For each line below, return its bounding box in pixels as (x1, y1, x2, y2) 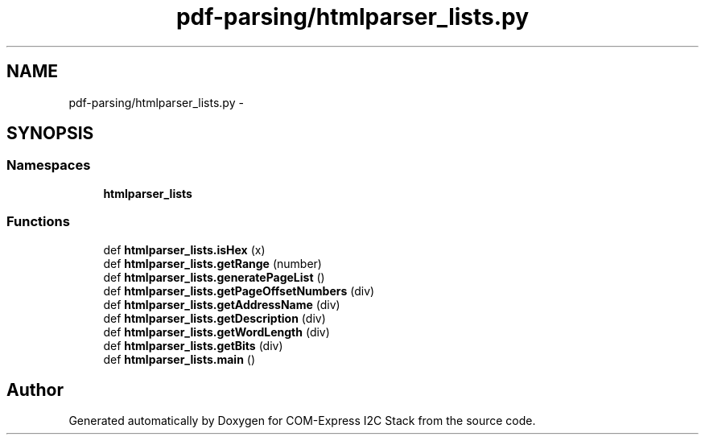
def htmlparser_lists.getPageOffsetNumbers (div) (103, 283, 375, 298)
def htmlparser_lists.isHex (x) (103, 242, 266, 257)
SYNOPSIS (6, 123, 94, 144)
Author (6, 379, 64, 400)
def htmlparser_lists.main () (103, 352, 256, 366)
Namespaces (6, 157, 91, 174)
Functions (6, 213, 70, 230)
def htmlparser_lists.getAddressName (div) (103, 297, 340, 311)
